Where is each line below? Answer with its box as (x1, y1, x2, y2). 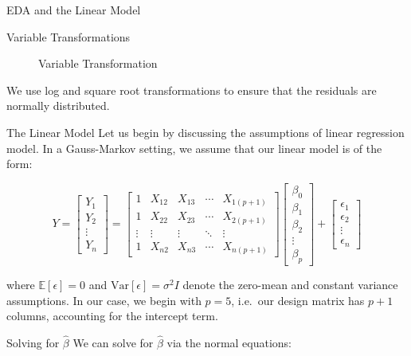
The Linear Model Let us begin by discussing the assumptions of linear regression (6, 123, 405, 140)
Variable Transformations (6, 28, 131, 45)
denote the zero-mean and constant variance (182, 276, 398, 293)
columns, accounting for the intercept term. (6, 307, 218, 324)
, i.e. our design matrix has (231, 291, 365, 308)
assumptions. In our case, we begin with (6, 291, 202, 308)
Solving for (6, 334, 60, 351)
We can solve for (72, 334, 154, 351)
